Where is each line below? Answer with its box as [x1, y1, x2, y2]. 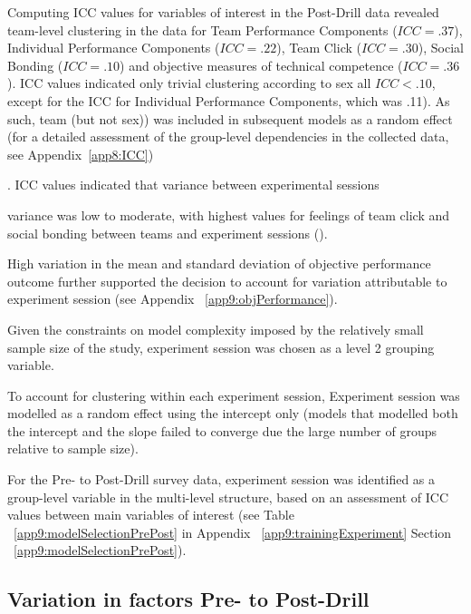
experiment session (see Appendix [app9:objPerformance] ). [7, 289, 338, 308]
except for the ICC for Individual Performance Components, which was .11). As [7, 91, 450, 110]
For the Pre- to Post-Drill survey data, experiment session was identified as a [7, 470, 436, 489]
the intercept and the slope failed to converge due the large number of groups [7, 421, 437, 440]
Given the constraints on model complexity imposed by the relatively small [7, 319, 424, 338]
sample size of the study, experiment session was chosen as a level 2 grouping [7, 337, 435, 356]
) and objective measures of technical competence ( [120, 55, 403, 74]
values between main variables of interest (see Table [7, 505, 294, 524]
